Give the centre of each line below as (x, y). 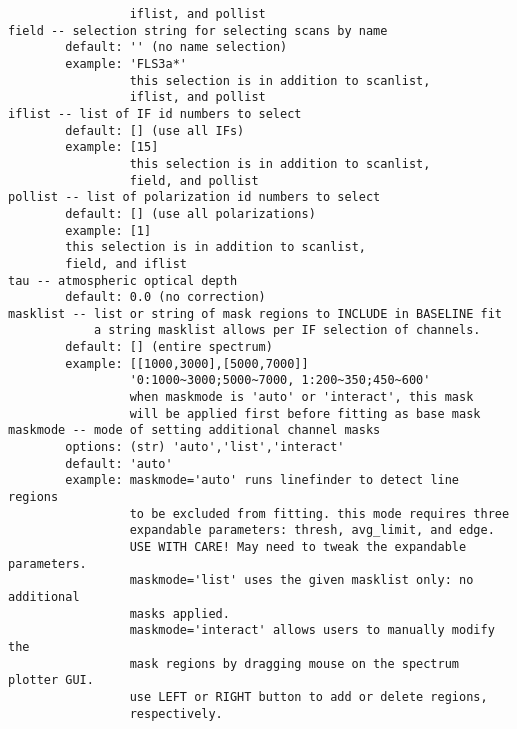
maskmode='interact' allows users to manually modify (312, 630)
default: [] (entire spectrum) (169, 347)
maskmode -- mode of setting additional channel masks (194, 430)
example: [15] (112, 147)
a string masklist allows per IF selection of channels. (287, 330)
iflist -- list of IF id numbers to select (155, 113)
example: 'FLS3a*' (126, 63)
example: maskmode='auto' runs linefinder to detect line (262, 480)
